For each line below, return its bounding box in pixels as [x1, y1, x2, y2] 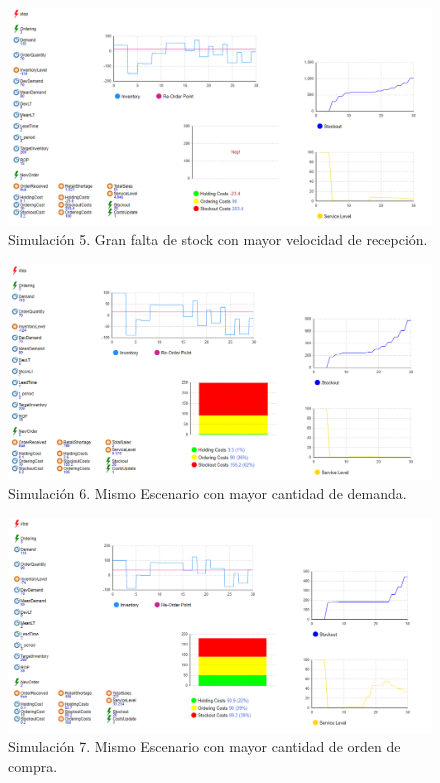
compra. [8, 755, 58, 776]
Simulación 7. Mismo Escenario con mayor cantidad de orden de [8, 736, 401, 757]
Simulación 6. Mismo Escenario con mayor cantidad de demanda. [8, 483, 407, 504]
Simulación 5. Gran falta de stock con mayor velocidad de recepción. [8, 229, 428, 250]
